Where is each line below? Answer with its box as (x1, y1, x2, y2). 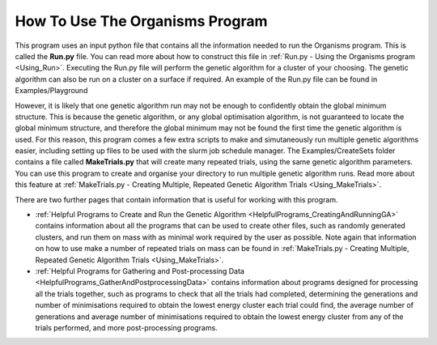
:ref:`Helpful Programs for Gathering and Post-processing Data (35, 266, 244, 275)
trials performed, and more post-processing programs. (35, 322, 218, 332)
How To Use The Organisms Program (15, 12, 268, 30)
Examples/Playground (15, 86, 88, 96)
